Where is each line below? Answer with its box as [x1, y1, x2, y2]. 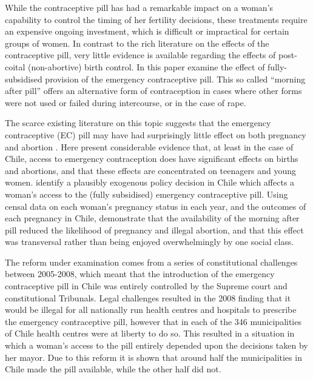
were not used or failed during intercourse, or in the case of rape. [5, 96, 246, 109]
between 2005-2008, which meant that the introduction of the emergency [5, 267, 275, 280]
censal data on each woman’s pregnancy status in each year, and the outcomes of [5, 200, 306, 212]
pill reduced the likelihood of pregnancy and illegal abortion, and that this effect [5, 223, 304, 236]
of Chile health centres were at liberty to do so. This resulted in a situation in [5, 327, 295, 340]
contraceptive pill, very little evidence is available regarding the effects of [5, 49, 276, 61]
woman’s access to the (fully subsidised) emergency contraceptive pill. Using [5, 187, 288, 200]
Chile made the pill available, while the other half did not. [5, 363, 221, 375]
